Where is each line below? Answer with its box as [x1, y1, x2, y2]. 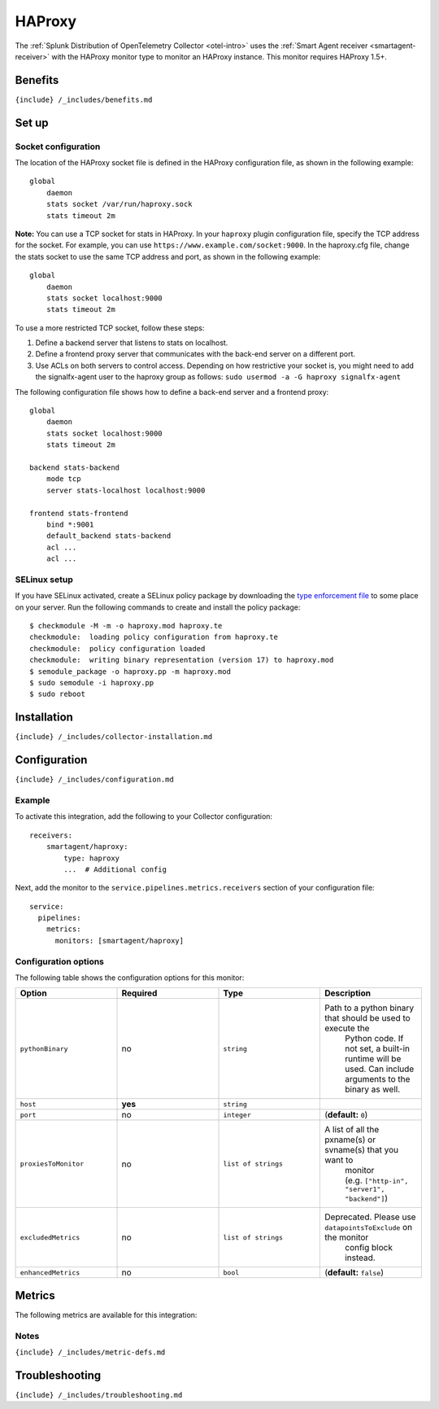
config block [344, 1242, 393, 1254]
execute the [324, 1022, 370, 1034]
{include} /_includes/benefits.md [15, 94, 153, 104]
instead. [344, 1252, 376, 1263]
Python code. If [344, 1033, 404, 1044]
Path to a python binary [324, 1002, 415, 1013]
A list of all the [324, 1124, 380, 1136]
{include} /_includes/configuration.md [15, 775, 174, 785]
